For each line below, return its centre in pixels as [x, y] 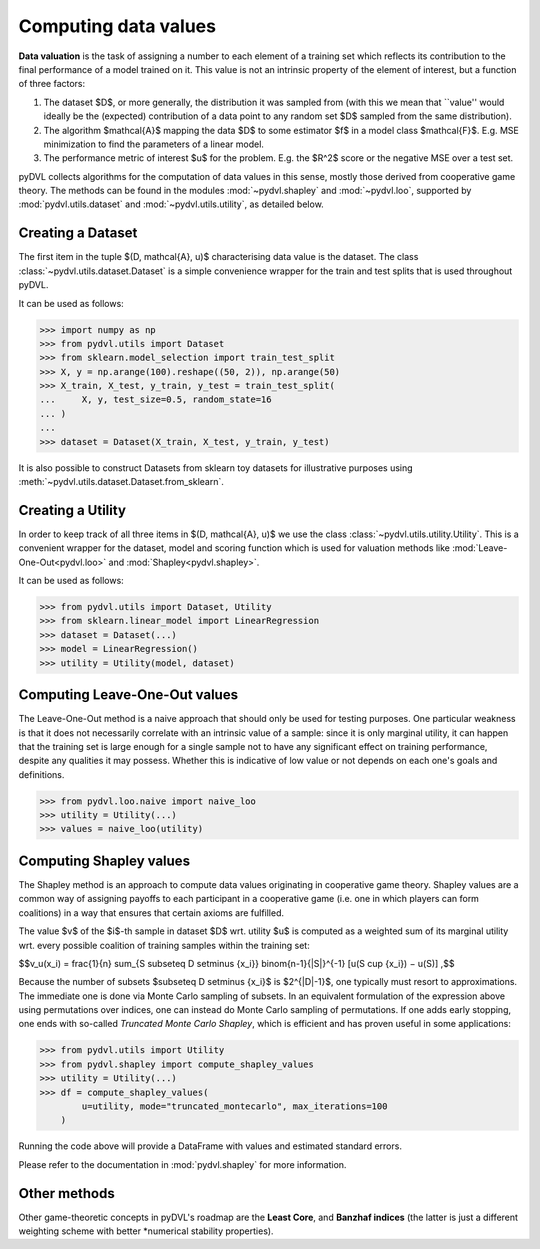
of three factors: [52, 84]
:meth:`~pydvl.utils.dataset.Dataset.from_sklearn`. [121, 482]
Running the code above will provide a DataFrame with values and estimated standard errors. [210, 1146]
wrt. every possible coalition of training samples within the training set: [164, 945]
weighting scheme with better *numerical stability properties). [146, 1231]
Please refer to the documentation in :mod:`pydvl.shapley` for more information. [182, 1164]
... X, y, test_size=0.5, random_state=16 [155, 399]
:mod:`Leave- [479, 548]
